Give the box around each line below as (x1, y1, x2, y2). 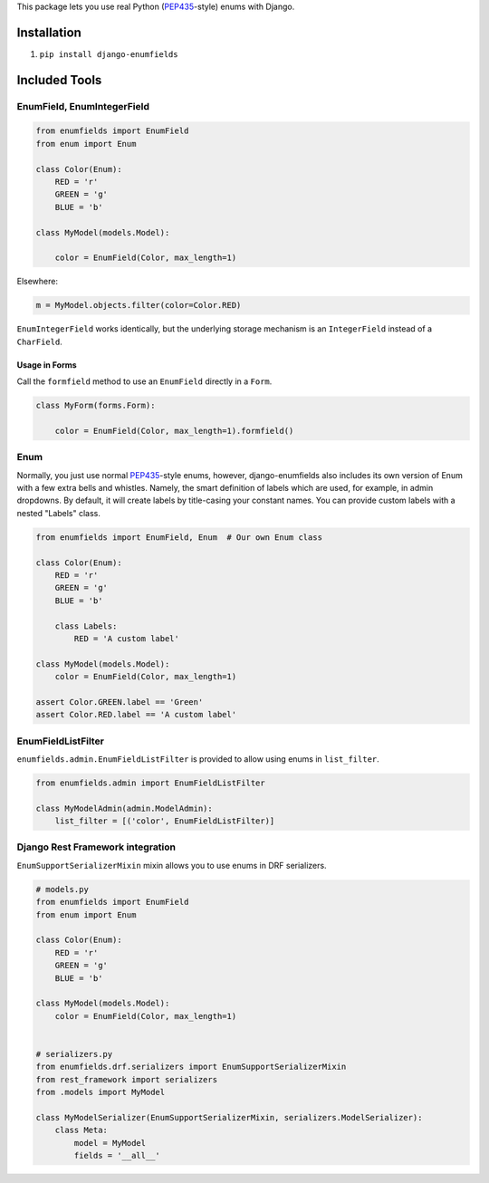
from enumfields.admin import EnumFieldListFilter (35, 777, 266, 788)
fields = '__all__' (73, 1150, 160, 1161)
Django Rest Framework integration (16, 841, 177, 853)
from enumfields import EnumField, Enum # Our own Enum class (35, 532, 323, 543)
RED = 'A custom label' (73, 633, 180, 643)
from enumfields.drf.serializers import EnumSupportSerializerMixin (35, 1062, 347, 1072)
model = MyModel (73, 1138, 147, 1148)
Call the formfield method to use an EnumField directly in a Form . (16, 376, 273, 387)
